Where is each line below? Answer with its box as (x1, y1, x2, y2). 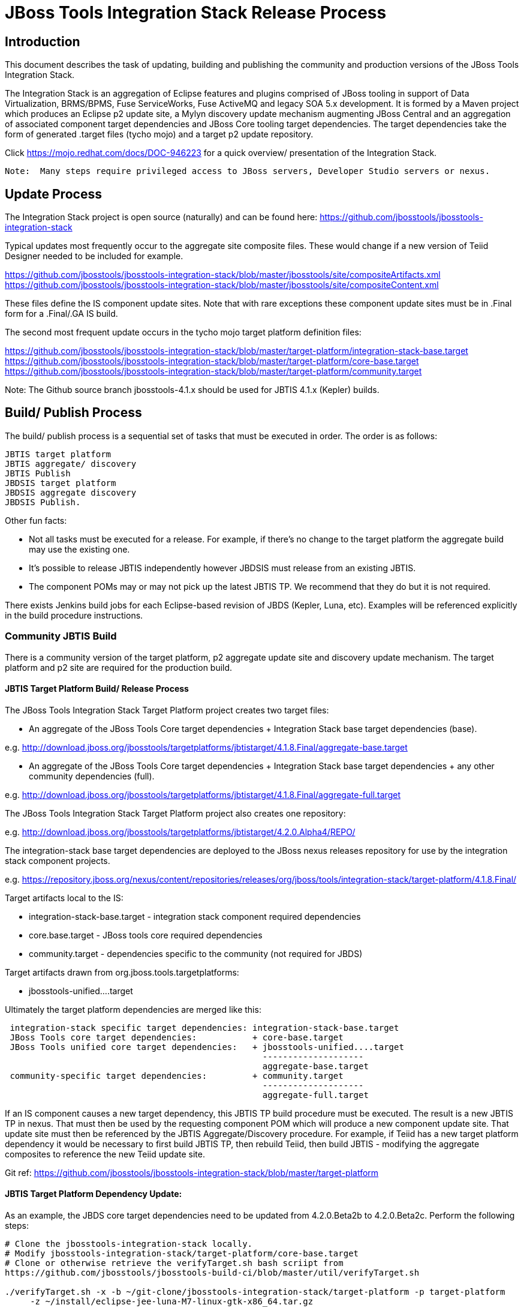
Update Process (5, 186, 102, 202)
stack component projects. (5, 855, 110, 866)
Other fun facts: (5, 515, 67, 526)
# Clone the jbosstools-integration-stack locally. (5, 1239, 253, 1249)
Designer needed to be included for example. (5, 251, 183, 262)
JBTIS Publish (5, 468, 71, 478)
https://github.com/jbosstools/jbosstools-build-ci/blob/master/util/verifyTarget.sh (5, 1268, 420, 1278)
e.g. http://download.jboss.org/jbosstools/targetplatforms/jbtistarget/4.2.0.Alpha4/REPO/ (5, 826, 356, 837)
